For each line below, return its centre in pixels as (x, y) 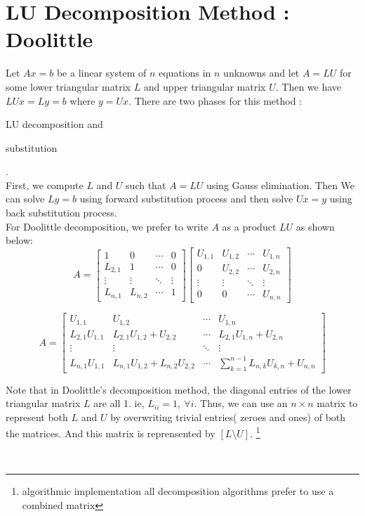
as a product (249, 226)
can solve (25, 199)
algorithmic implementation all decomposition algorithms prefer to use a (178, 491)
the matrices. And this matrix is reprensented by (111, 433)
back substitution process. (61, 213)
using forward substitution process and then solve (186, 199)
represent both (37, 417)
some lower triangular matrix (68, 86)
